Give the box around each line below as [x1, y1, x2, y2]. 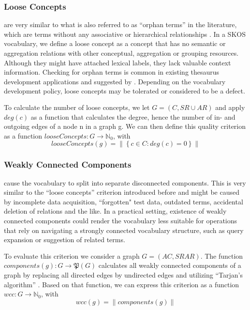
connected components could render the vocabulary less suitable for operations [4, 215, 237, 225]
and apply [215, 102, 245, 112]
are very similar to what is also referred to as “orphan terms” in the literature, [4, 19, 237, 30]
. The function [200, 250, 243, 261]
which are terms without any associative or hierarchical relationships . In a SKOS [4, 29, 246, 39]
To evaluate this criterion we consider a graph [4, 250, 140, 261]
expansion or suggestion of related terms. [4, 234, 125, 245]
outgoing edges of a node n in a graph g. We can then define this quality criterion [4, 121, 246, 131]
